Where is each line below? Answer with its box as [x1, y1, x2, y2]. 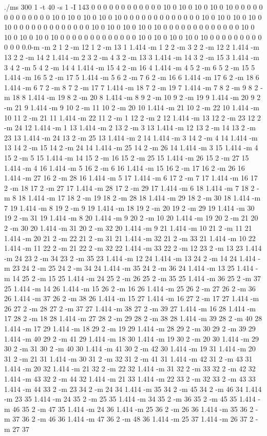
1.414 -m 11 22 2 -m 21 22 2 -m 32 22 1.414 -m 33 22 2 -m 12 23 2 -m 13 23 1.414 [4, 243, 262, 253]
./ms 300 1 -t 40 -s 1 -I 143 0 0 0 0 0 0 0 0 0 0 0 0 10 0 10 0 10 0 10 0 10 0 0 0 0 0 [4, 2, 263, 12]
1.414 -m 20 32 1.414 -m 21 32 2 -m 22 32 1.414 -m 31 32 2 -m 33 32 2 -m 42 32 [4, 363, 256, 374]
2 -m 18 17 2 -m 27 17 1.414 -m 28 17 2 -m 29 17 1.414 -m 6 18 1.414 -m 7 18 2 [4, 182, 255, 193]
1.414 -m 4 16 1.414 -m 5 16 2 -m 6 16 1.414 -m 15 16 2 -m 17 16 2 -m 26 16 [4, 162, 245, 173]
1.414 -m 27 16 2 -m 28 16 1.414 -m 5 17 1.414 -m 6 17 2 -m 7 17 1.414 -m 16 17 [4, 172, 258, 183]
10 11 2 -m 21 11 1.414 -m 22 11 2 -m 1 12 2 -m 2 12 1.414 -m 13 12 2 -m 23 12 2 [4, 112, 261, 123]
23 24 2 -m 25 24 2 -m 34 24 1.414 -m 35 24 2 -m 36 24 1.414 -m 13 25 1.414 [12, 263, 254, 273]
